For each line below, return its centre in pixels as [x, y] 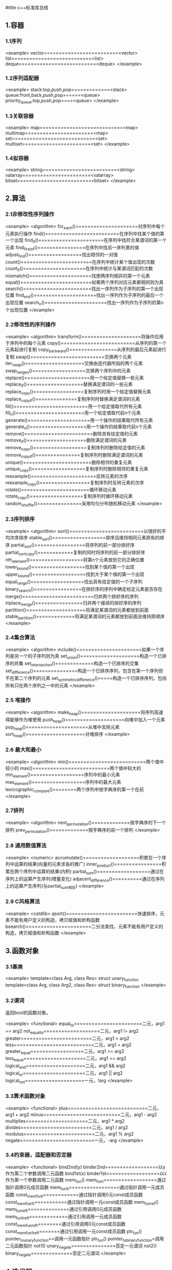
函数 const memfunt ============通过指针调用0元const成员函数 [74, 1195]
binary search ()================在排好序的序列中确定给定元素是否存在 [84, 589]
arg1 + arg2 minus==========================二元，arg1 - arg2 [81, 1114]
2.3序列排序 [20, 519]
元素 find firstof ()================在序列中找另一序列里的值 [72, 248]
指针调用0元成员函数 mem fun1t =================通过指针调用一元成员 [85, 1188]
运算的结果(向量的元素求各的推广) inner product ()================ [88, 865]
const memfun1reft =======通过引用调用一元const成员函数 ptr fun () [74, 1232]
